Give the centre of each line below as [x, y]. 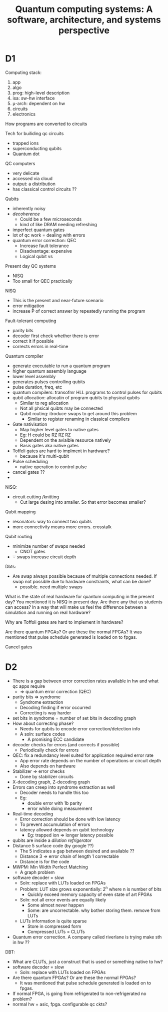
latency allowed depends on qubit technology [67, 829]
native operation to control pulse [53, 467]
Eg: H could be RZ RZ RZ [45, 435]
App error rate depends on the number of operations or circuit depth [90, 760]
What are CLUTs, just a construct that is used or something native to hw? [87, 961]
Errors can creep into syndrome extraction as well [64, 787]
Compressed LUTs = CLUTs [56, 931]
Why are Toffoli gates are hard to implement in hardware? [64, 622]
